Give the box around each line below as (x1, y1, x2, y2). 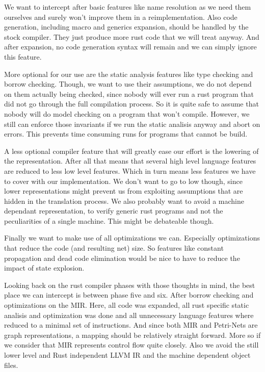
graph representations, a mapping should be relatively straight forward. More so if (4, 329, 261, 340)
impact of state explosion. (4, 262, 85, 273)
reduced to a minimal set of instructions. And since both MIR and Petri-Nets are (4, 320, 258, 330)
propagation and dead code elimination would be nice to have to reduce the (4, 252, 240, 263)
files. (4, 359, 18, 370)
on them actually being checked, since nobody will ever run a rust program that (4, 88, 254, 99)
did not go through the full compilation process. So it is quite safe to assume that (4, 98, 259, 109)
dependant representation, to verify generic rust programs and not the (4, 205, 223, 216)
